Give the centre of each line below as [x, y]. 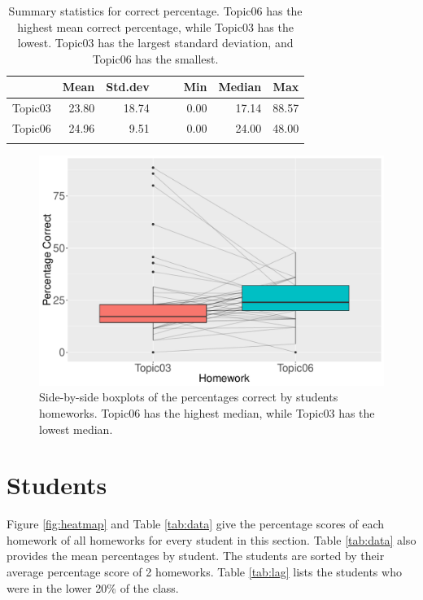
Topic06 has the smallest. [155, 58]
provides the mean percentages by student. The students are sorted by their [196, 556]
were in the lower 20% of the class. [93, 587]
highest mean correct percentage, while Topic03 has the [155, 26]
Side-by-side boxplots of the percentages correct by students [189, 397]
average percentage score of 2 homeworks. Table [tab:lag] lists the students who [204, 572]
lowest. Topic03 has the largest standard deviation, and [155, 43]
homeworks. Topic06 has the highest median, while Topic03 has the [207, 412]
